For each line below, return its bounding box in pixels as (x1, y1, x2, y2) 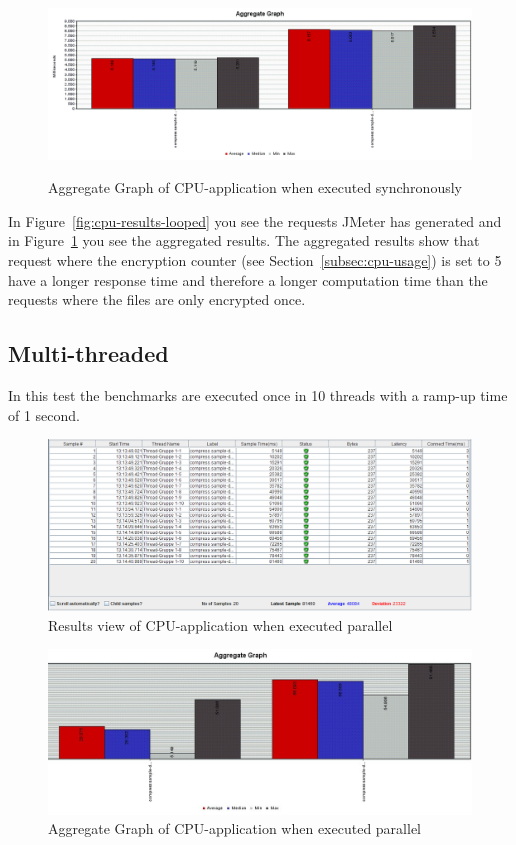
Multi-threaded (8, 338, 169, 369)
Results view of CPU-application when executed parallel (48, 614, 393, 635)
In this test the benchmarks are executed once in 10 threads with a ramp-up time (8, 384, 508, 405)
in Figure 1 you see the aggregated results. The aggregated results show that (8, 230, 480, 251)
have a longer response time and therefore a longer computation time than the (8, 269, 488, 290)
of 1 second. (8, 404, 81, 425)
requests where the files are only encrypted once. (8, 289, 306, 310)
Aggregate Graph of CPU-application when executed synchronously (48, 177, 462, 198)
